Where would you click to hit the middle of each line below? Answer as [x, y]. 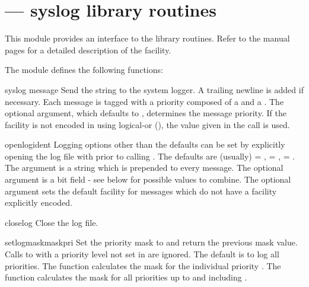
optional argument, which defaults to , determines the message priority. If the [146, 113]
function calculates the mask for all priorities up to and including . [126, 277]
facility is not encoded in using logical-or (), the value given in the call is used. [147, 124]
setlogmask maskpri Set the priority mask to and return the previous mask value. [151, 242]
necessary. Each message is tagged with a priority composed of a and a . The [144, 101]
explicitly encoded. [39, 203]
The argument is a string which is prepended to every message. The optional [144, 168]
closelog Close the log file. [52, 222]
